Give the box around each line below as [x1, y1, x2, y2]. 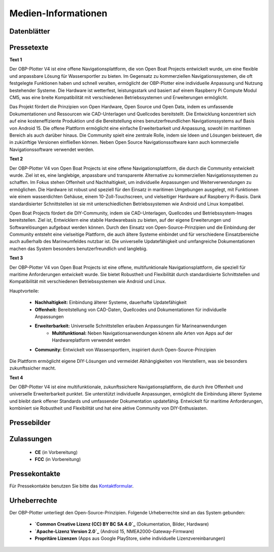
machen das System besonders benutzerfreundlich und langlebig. [9, 246, 148, 252]
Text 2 [9, 156, 23, 162]
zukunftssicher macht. [9, 365, 56, 371]
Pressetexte [9, 43, 49, 52]
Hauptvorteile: [9, 288, 40, 294]
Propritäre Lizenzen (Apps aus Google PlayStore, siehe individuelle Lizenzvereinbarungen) [35, 535, 226, 541]
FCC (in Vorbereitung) [35, 456, 81, 463]
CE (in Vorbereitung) [35, 449, 78, 455]
